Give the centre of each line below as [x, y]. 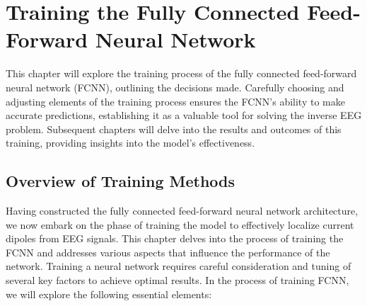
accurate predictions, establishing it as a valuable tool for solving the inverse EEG [184, 115]
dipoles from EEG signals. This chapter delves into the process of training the [175, 238]
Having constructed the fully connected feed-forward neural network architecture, [182, 211]
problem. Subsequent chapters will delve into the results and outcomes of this [174, 129]
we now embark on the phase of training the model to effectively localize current [180, 224]
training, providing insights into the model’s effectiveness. [130, 143]
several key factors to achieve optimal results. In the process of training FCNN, [177, 280]
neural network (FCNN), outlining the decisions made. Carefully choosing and [175, 87]
